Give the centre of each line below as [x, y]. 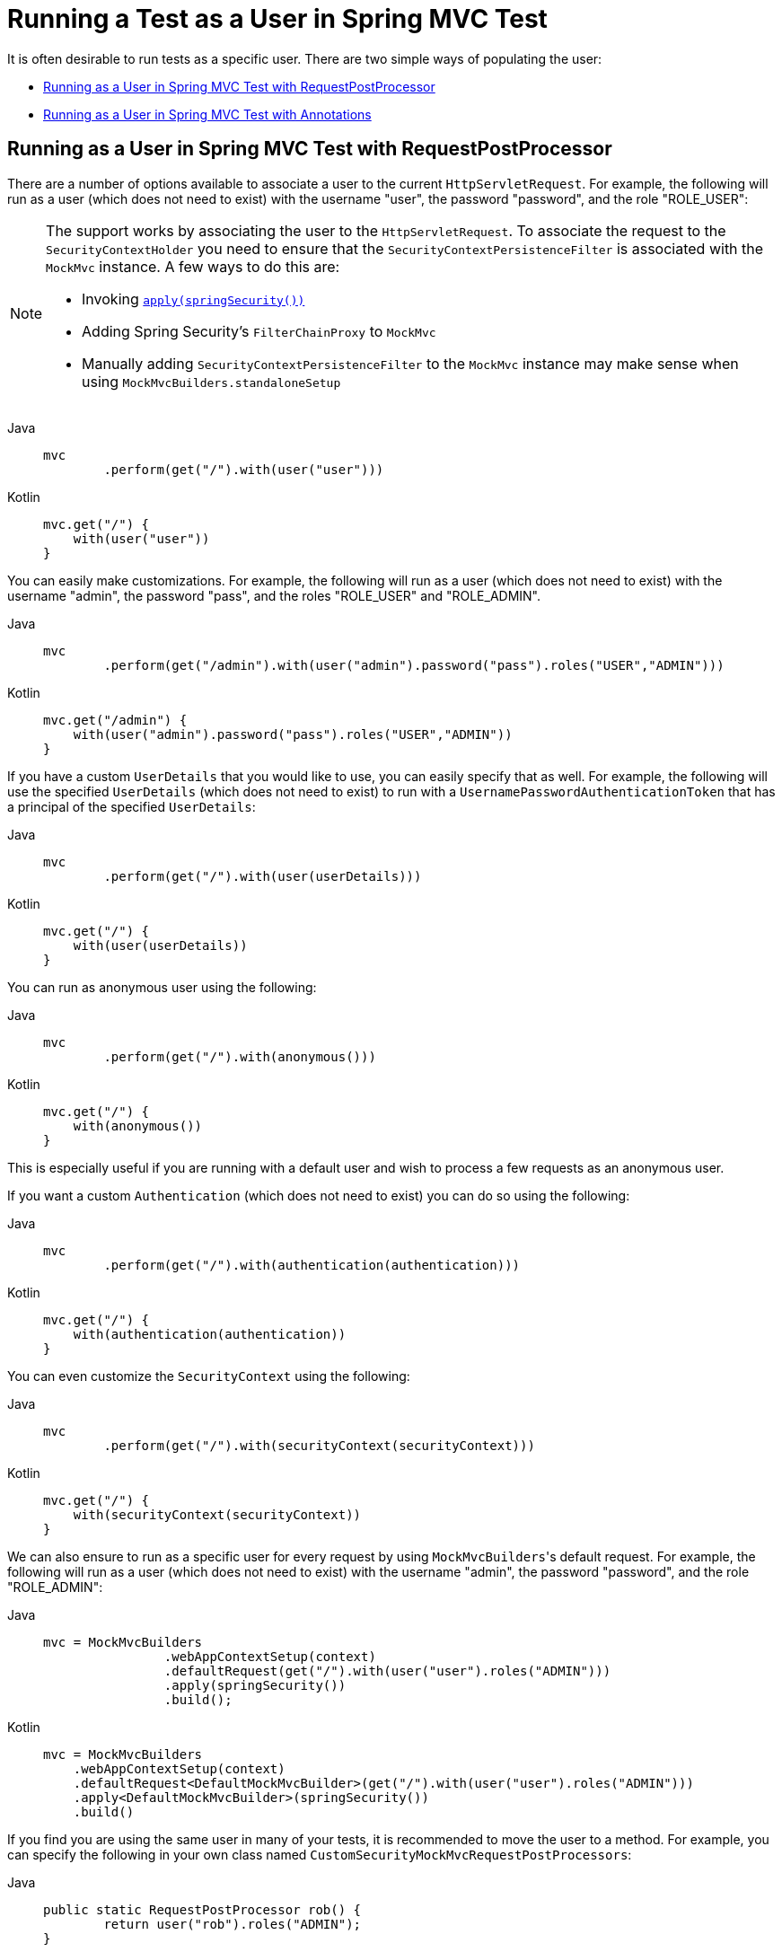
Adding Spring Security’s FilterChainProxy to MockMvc [259, 331]
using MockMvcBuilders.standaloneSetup [211, 381]
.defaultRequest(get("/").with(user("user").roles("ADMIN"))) [387, 1671]
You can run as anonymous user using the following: [162, 987]
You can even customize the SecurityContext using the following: [209, 1376]
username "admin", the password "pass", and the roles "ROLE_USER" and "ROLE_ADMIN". [274, 595]
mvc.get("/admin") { [115, 720]
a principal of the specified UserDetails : [132, 806]
